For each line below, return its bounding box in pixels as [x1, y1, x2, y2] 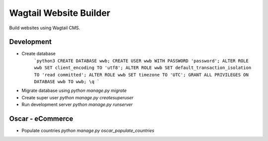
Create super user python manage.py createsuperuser [21, 94, 134, 100]
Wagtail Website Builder [9, 7, 111, 18]
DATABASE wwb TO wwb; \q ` [34, 79, 100, 84]
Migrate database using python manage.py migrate [21, 87, 127, 94]
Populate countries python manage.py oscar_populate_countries [21, 128, 155, 134]
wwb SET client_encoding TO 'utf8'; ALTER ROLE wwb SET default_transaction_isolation [34, 65, 252, 70]
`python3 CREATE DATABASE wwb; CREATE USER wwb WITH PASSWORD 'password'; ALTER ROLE [34, 58, 249, 64]
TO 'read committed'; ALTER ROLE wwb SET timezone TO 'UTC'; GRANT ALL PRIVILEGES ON [34, 72, 249, 77]
